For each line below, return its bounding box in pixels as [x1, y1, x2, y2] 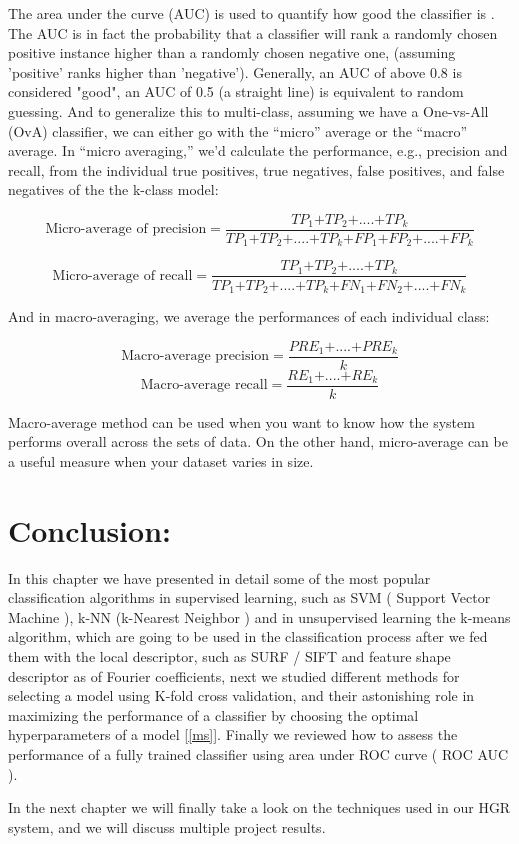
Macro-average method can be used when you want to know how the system [8, 411, 475, 432]
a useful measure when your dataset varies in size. [8, 450, 314, 471]
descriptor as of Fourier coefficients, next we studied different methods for [8, 665, 460, 686]
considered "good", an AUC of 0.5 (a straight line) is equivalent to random [8, 81, 464, 102]
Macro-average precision [121, 349, 270, 364]
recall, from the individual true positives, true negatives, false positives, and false [8, 159, 505, 180]
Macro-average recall [140, 378, 268, 393]
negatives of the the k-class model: [8, 179, 219, 200]
